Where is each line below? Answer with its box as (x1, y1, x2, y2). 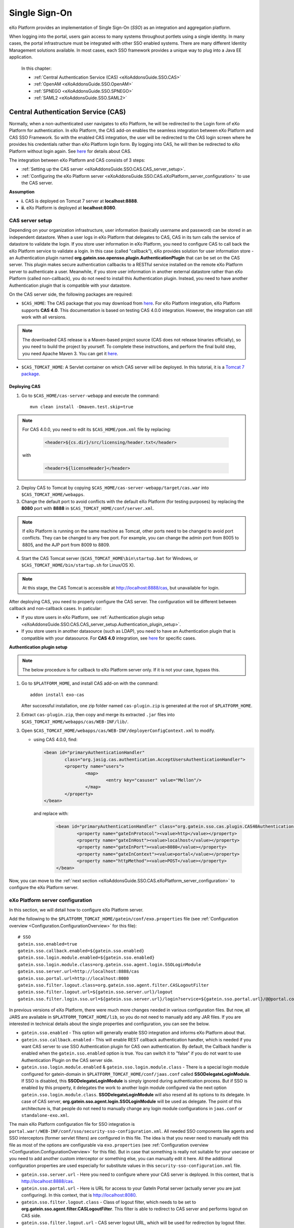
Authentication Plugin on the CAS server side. (21, 1057, 114, 1063)
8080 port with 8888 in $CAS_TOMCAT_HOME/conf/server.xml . (21, 505, 154, 511)
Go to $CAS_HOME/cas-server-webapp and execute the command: (21, 392, 160, 398)
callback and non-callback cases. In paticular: (9, 606, 102, 612)
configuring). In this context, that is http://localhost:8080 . (21, 1192, 137, 1198)
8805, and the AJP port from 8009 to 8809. (22, 542, 110, 548)
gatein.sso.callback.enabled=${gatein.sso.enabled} (18, 948, 145, 953)
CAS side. (21, 1213, 42, 1219)
